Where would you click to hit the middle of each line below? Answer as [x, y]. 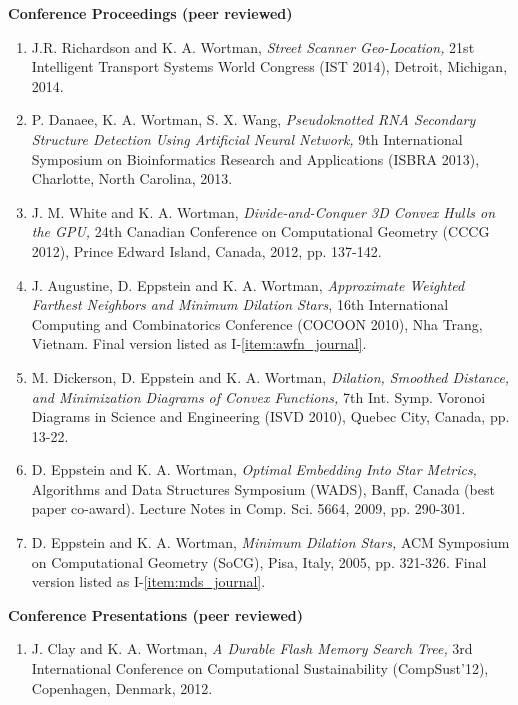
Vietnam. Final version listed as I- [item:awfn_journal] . [199, 343]
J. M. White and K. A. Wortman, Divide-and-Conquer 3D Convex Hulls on [263, 211]
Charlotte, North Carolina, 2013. [132, 178]
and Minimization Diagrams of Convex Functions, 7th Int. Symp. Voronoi [258, 396]
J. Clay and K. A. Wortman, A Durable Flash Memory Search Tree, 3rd [252, 648]
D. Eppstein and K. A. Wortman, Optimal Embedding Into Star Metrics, [254, 469]
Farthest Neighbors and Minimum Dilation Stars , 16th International [240, 304]
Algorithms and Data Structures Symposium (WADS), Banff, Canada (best [263, 488]
